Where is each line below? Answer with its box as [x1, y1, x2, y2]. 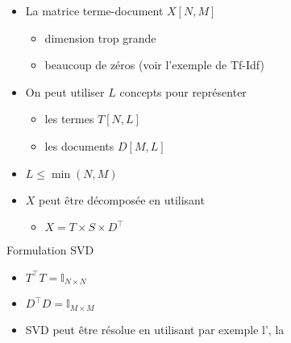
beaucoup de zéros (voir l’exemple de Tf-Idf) [44, 56, 264, 73]
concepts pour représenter [119, 83, 247, 100]
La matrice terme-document [25, 2, 164, 19]
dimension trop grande [44, 29, 156, 46]
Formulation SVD [6, 242, 94, 258]
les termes [44, 110, 94, 127]
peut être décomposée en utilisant [39, 191, 205, 208]
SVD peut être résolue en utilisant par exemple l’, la [25, 320, 285, 337]
